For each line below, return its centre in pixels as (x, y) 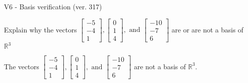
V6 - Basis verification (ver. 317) (53, 6)
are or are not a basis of (207, 29)
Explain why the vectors (41, 29)
